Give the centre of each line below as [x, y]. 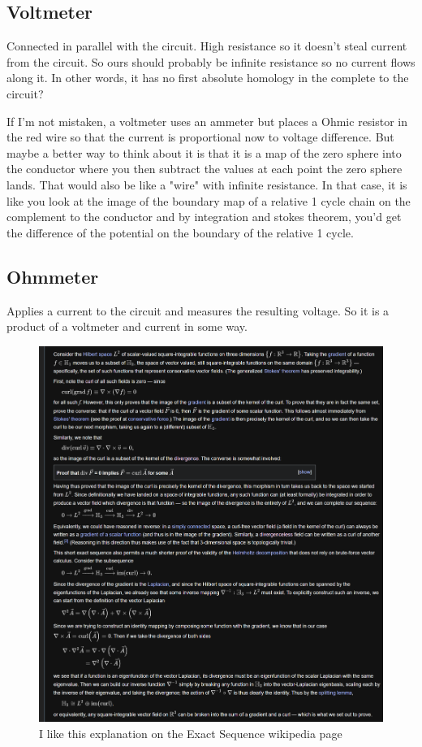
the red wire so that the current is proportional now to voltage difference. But [200, 137]
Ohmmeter [53, 276]
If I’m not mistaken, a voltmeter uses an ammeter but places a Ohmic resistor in [207, 121]
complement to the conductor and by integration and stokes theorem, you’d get [204, 217]
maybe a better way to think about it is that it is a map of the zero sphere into [204, 152]
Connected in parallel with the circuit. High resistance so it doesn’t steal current [207, 46]
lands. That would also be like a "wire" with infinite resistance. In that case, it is [207, 184]
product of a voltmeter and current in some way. [127, 326]
